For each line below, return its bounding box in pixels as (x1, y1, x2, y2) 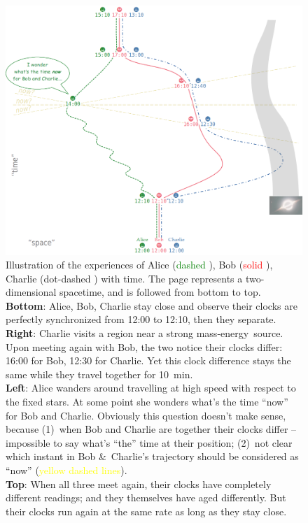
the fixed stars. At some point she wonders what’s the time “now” (6, 394, 288, 409)
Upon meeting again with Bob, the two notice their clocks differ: (6, 339, 283, 354)
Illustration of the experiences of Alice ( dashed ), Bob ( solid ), (6, 257, 273, 272)
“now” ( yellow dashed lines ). (6, 463, 127, 477)
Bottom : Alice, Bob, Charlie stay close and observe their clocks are (6, 298, 297, 313)
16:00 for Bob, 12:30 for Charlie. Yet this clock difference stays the (6, 353, 291, 368)
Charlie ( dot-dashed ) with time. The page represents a (6, 271, 243, 285)
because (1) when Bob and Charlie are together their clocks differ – (6, 422, 297, 436)
